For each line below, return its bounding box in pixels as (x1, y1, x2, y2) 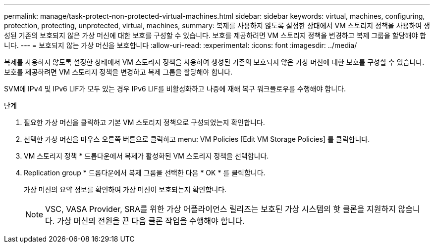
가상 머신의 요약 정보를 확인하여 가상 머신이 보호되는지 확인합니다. (24, 185, 227, 194)
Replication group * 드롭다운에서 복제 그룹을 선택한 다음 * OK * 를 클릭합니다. (24, 168, 266, 177)
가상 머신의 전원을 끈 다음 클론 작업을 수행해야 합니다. (56, 216, 245, 226)
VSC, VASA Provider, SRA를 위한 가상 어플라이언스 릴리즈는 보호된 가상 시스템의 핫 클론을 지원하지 (45, 204, 396, 214)
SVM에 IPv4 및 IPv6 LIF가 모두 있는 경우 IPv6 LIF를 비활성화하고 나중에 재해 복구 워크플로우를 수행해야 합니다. (4, 84, 346, 93)
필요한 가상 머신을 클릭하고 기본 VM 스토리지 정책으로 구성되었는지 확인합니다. (24, 118, 265, 126)
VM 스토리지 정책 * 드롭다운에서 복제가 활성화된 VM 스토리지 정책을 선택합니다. (24, 152, 269, 160)
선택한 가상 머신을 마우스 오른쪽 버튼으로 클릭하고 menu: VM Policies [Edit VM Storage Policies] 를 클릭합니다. (24, 135, 370, 143)
